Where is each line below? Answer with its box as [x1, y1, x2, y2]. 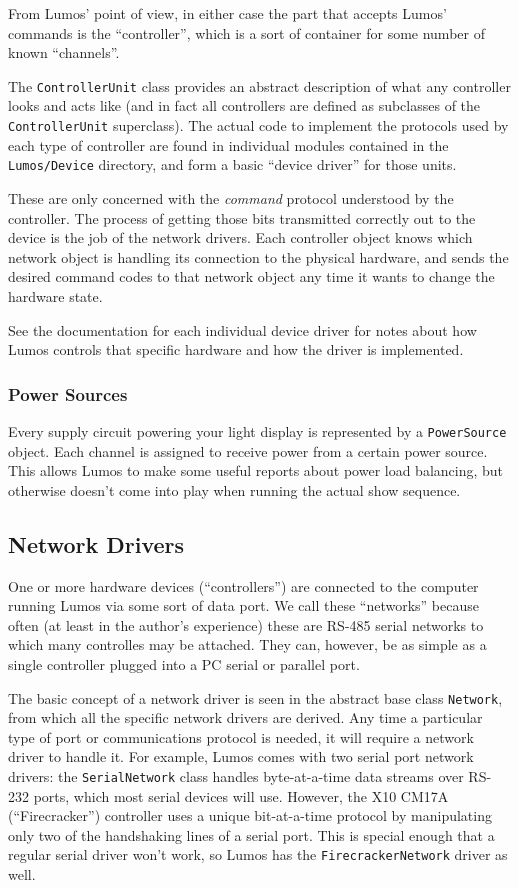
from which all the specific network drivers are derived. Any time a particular [8, 707, 483, 728]
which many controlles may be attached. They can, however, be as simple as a [8, 634, 487, 655]
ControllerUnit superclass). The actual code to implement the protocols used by [8, 115, 509, 136]
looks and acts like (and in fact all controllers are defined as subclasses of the [8, 95, 481, 116]
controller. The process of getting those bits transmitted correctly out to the [8, 207, 476, 228]
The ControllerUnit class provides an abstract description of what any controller [8, 75, 511, 96]
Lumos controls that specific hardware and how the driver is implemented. [8, 339, 464, 360]
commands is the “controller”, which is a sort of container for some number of [8, 22, 485, 43]
